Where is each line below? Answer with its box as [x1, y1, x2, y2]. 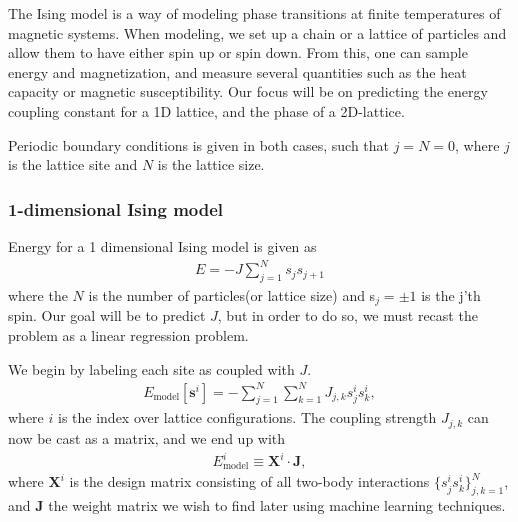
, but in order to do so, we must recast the [217, 305, 478, 326]
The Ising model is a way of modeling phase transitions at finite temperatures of [8, 3, 501, 23]
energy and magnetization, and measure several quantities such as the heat [8, 61, 467, 82]
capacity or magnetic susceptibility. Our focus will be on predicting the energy [8, 81, 488, 102]
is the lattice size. [157, 154, 265, 175]
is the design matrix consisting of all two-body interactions [69, 471, 430, 492]
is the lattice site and [8, 154, 138, 175]
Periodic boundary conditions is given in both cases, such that [8, 134, 390, 155]
